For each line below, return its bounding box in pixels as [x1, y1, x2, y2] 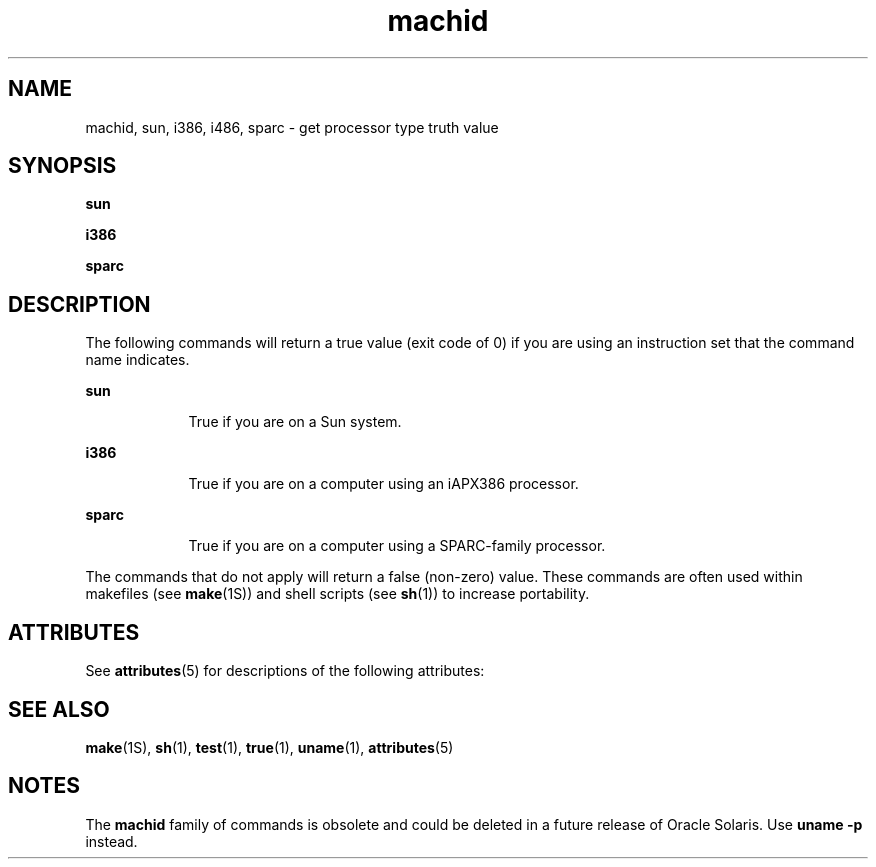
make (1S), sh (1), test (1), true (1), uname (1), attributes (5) [85, 738, 454, 756]
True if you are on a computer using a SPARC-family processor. [188, 537, 606, 555]
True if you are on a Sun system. [188, 413, 402, 431]
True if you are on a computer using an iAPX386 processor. [188, 475, 579, 493]
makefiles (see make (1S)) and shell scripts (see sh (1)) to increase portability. [85, 585, 590, 603]
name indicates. [85, 351, 190, 369]
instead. [85, 832, 138, 850]
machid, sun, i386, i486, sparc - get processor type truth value [85, 118, 499, 136]
